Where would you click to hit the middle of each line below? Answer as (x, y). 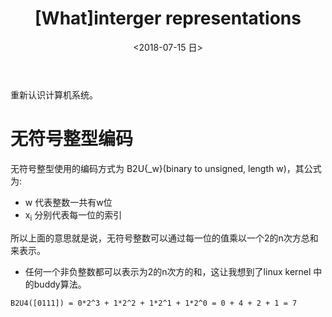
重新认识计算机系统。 (54, 94)
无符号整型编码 (72, 139)
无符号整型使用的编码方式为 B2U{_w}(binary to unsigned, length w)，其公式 (166, 168)
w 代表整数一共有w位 (68, 202)
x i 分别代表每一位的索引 (73, 215)
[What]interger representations (168, 18)
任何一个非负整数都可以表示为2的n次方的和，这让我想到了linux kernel (168, 271)
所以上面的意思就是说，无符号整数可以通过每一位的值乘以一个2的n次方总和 (164, 238)
